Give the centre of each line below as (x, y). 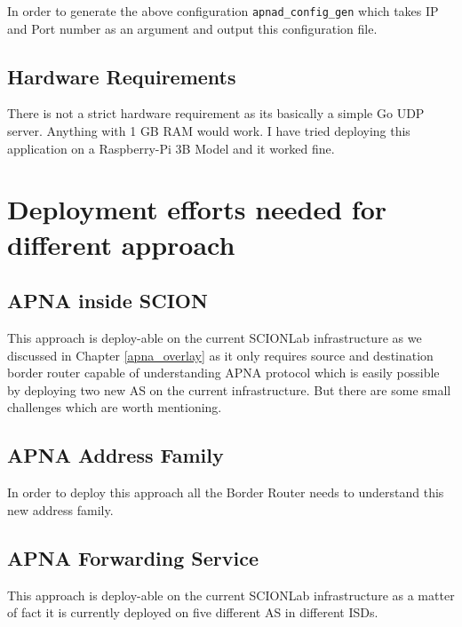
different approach (121, 244)
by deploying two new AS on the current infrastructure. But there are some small (229, 389)
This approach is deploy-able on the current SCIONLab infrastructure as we (215, 337)
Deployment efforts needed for (197, 209)
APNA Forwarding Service (133, 557)
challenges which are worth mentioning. (115, 407)
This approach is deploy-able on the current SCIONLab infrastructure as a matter (231, 595)
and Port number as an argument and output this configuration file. (192, 28)
